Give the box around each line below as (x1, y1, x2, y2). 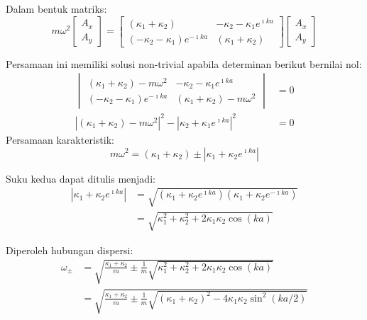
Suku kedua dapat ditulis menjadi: (6, 171, 155, 185)
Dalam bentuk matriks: (6, 1, 107, 16)
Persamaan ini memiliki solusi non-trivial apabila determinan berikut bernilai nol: (6, 56, 362, 71)
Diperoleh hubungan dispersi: (6, 242, 133, 257)
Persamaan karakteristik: (6, 132, 114, 147)
